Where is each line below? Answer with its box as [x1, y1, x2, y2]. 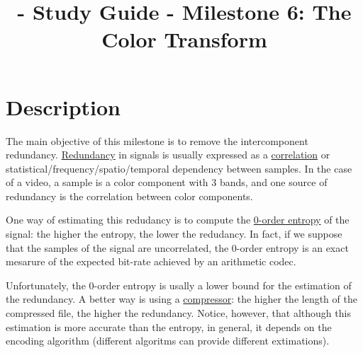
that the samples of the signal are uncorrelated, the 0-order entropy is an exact [6, 240, 349, 255]
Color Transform [101, 25, 267, 54]
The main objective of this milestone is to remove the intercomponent [6, 133, 308, 148]
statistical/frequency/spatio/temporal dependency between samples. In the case [6, 161, 352, 175]
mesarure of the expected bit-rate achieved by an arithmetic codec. [6, 254, 296, 269]
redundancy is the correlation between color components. [6, 188, 253, 203]
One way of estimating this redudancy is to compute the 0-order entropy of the [6, 212, 350, 227]
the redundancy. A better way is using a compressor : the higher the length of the [6, 291, 357, 306]
